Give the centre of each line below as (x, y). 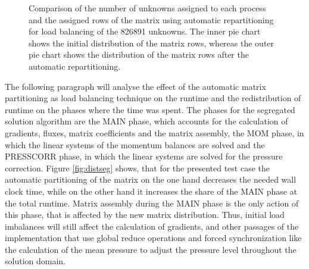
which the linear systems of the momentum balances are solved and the (135, 144)
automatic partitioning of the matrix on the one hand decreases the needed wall (151, 179)
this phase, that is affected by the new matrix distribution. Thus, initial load (145, 215)
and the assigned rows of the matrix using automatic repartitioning (151, 19)
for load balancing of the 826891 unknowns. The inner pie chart (145, 31)
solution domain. (35, 261)
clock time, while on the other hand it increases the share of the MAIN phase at (151, 191)
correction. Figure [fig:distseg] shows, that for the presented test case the (138, 168)
